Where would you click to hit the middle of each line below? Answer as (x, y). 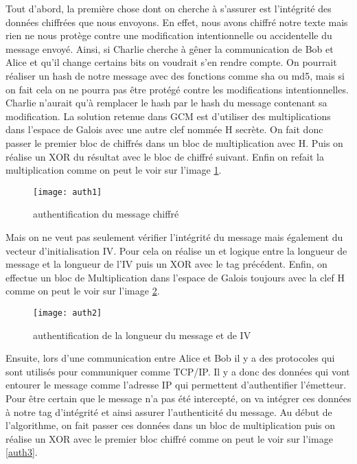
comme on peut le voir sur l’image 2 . (83, 291)
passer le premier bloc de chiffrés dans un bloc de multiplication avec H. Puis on (174, 142)
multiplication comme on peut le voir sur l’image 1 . (114, 170)
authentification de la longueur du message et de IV (142, 335)
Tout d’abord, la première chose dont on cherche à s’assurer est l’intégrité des (169, 8)
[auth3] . (22, 452)
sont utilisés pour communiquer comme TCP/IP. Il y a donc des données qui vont (178, 371)
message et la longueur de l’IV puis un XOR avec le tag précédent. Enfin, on (166, 264)
